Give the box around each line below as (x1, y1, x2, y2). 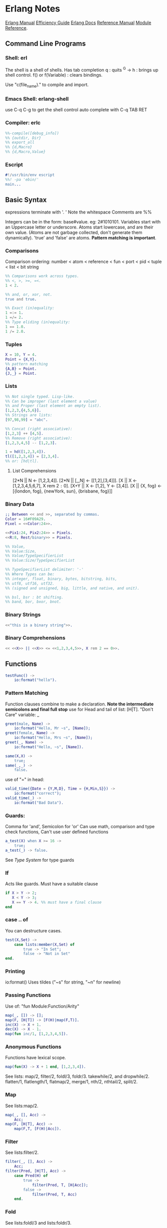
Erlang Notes (5, 3, 60, 15)
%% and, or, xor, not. (5, 292, 52, 297)
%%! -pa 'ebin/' (5, 177, 39, 182)
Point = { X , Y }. (5, 357, 37, 362)
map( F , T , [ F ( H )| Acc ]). (14, 1126, 61, 1131)
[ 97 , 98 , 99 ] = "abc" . (5, 417, 48, 422)
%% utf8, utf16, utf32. (5, 581, 55, 586)
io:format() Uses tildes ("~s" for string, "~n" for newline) (5, 979, 121, 985)
